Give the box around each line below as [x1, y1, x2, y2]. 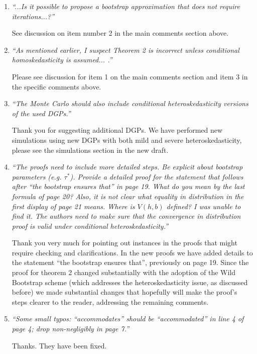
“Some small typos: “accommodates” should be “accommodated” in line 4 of [12, 313, 244, 324]
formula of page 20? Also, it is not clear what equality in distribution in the [12, 191, 244, 201]
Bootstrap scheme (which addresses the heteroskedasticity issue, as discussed [12, 277, 248, 287]
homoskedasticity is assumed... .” [12, 54, 112, 65]
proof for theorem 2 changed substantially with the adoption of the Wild [12, 267, 236, 278]
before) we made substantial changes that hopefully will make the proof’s [12, 287, 237, 297]
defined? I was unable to [166, 201, 241, 211]
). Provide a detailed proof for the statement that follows [70, 171, 243, 182]
